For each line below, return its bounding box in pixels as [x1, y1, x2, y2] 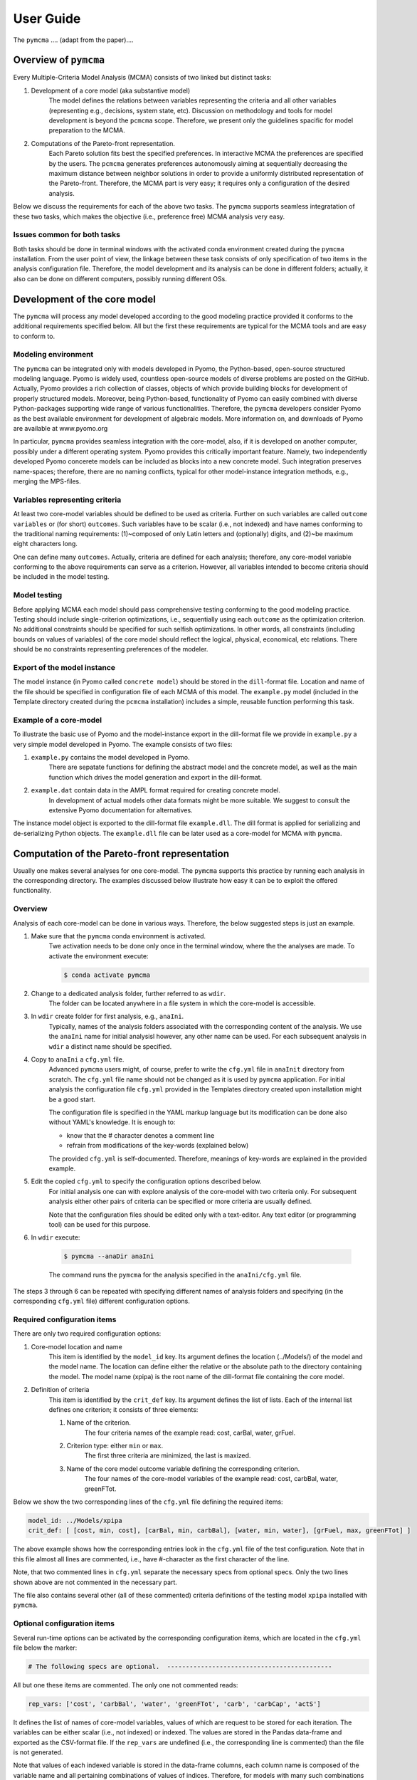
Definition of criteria [31, 1386, 90, 1394]
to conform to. [13, 332, 56, 340]
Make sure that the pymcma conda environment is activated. [31, 931, 206, 940]
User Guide [13, 11, 81, 26]
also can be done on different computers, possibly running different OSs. [13, 274, 227, 283]
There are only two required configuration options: [13, 1329, 162, 1338]
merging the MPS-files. [13, 477, 81, 486]
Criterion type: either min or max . [66, 1442, 164, 1450]
